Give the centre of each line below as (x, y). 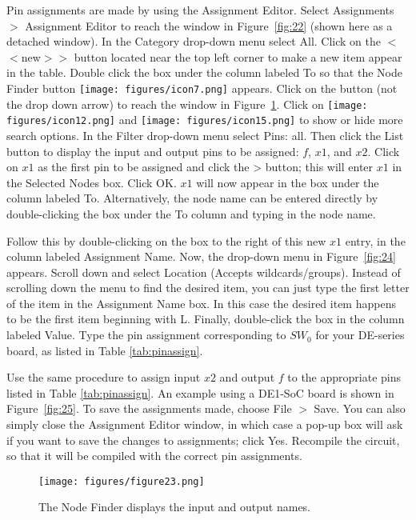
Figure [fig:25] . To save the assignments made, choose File (149, 408)
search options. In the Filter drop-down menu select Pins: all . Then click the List (205, 135)
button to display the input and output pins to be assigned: (153, 151)
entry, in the (375, 240)
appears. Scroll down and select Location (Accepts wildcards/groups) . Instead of (204, 272)
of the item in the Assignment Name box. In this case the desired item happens (201, 303)
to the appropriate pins (344, 377)
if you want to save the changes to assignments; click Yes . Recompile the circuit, (203, 440)
